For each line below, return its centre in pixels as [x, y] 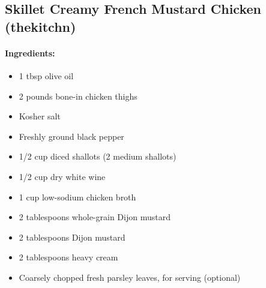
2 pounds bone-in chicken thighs [78, 96]
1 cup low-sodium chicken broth [77, 196]
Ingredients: [30, 52]
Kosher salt [40, 116]
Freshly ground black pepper [71, 136]
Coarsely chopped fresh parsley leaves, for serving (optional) [130, 277]
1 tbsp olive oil [46, 75]
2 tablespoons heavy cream [68, 257]
